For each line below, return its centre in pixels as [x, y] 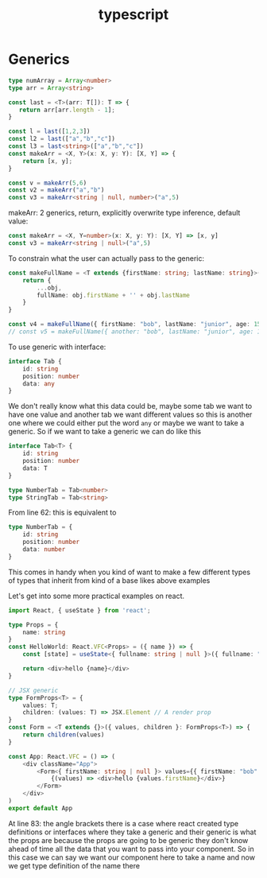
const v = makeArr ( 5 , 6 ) [48, 183]
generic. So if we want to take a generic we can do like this [104, 432]
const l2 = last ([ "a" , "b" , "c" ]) [62, 139]
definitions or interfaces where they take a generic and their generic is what [132, 832]
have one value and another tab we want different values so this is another [130, 414]
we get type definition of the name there [74, 865]
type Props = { [33, 625]
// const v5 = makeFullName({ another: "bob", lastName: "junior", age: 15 [136, 332]
